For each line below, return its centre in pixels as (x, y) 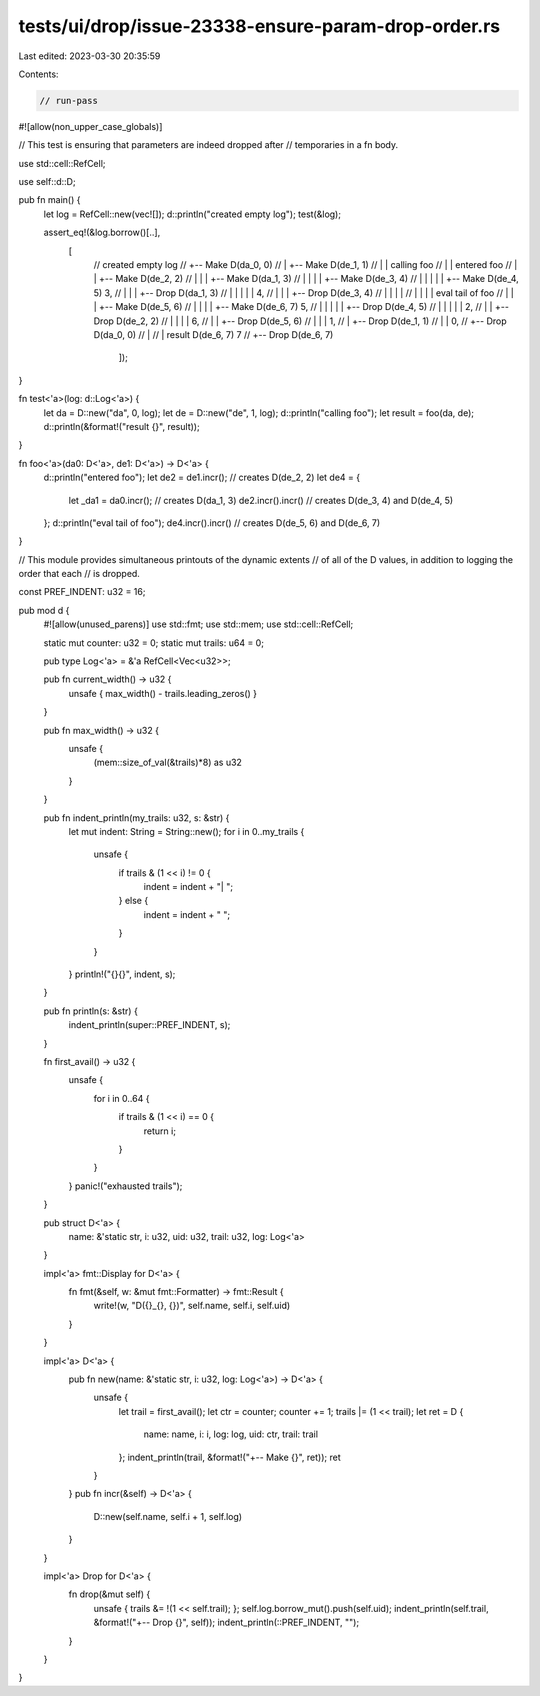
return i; (160, 1131)
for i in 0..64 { (121, 1098)
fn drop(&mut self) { (109, 1594)
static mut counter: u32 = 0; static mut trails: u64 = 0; (154, 642)
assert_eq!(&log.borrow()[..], (102, 232)
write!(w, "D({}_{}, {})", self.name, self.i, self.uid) (192, 1306)
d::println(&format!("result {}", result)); (121, 426)
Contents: (38, 74)
